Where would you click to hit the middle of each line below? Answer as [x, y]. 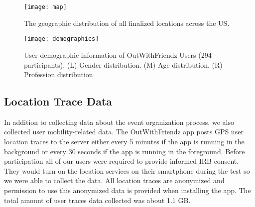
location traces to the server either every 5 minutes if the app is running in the [124, 142]
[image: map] [45, 7]
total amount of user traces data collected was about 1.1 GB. [97, 200]
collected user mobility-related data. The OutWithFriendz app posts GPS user [124, 132]
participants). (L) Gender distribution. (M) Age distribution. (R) [123, 64]
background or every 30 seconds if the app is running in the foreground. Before [125, 151]
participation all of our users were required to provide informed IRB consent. [122, 161]
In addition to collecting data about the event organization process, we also [119, 122]
